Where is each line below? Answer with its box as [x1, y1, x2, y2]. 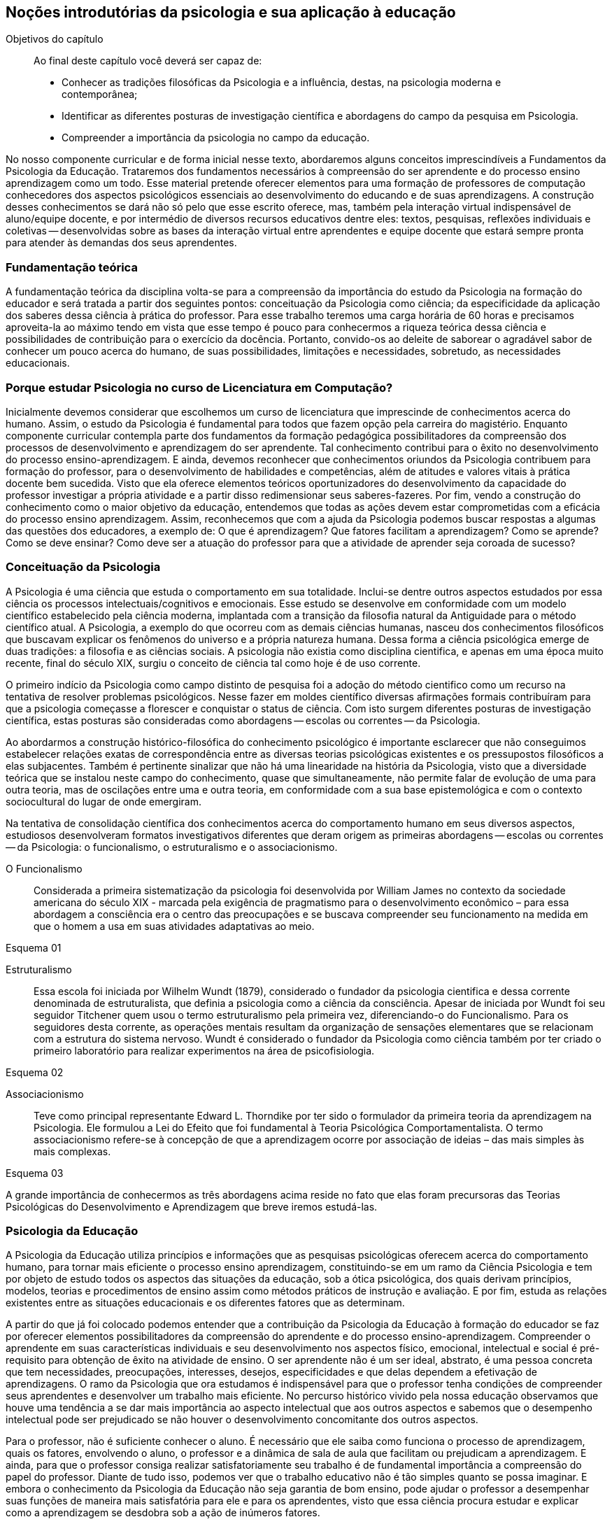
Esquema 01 [6, 941, 62, 954]
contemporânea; [62, 88, 138, 101]
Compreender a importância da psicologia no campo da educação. [62, 132, 370, 144]
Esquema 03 [6, 1166, 64, 1179]
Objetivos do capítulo [6, 33, 104, 45]
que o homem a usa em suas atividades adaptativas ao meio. [34, 919, 315, 932]
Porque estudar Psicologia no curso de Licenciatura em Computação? [6, 380, 393, 395]
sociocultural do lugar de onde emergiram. [6, 795, 202, 807]
